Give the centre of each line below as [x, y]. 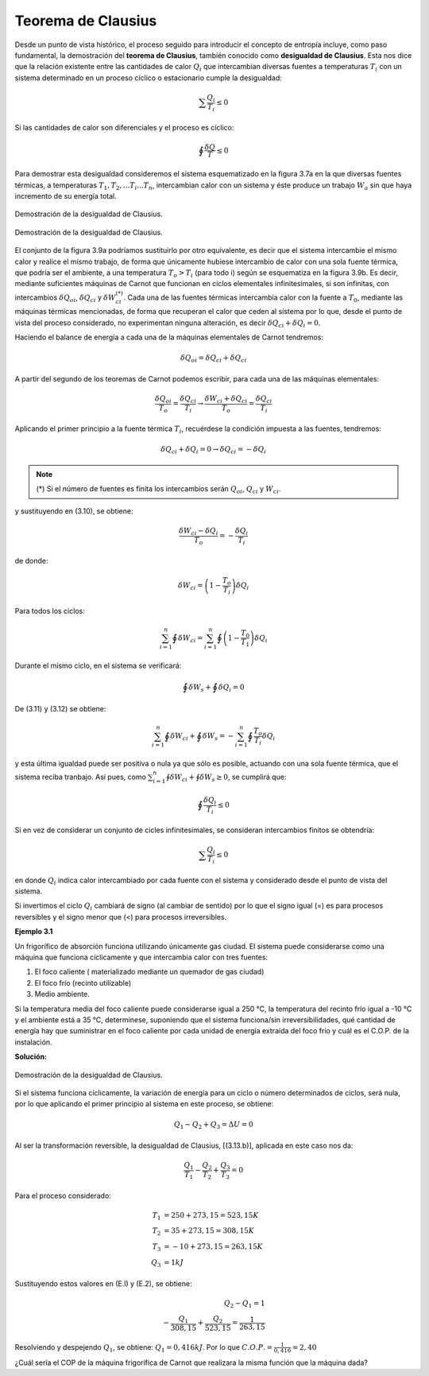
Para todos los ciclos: [50, 610]
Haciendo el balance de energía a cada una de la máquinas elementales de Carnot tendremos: [169, 337]
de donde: [31, 561]
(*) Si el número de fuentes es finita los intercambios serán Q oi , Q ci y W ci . [158, 490]
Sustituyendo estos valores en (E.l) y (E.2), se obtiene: [103, 1283]
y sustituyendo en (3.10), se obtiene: [74, 511]
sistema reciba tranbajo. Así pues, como [81, 777]
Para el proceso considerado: [63, 1196]
